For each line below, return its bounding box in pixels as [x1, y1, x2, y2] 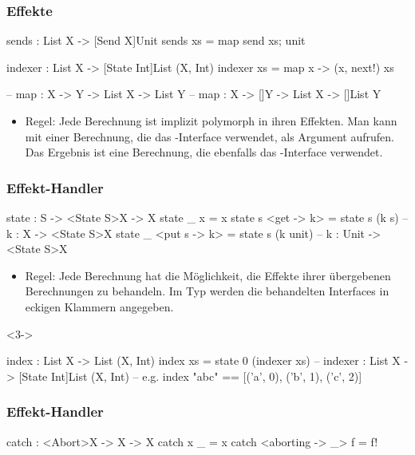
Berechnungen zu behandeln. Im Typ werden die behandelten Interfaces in [25, 283, 389, 299]
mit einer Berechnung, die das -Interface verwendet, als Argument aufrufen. [25, 128, 394, 144]
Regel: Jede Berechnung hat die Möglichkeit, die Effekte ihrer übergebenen [25, 267, 391, 283]
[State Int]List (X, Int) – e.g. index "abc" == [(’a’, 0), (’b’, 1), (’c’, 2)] [18, 367, 362, 384]
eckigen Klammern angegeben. [25, 298, 174, 315]
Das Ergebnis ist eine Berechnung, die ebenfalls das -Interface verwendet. [25, 144, 383, 160]
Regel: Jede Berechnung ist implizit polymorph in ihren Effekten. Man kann [25, 113, 397, 129]
